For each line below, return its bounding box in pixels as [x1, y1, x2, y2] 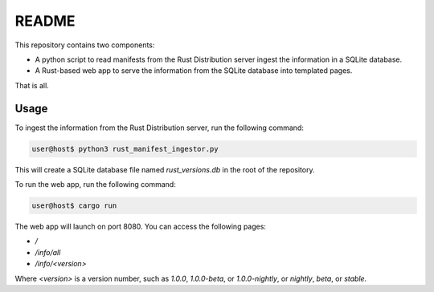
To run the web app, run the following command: [14, 179, 176, 189]
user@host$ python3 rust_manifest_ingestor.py [31, 144, 219, 153]
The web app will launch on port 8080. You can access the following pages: [14, 221, 267, 231]
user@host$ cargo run [31, 201, 117, 210]
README [14, 12, 76, 30]
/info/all [35, 247, 61, 257]
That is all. [14, 80, 50, 90]
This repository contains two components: [14, 40, 155, 50]
